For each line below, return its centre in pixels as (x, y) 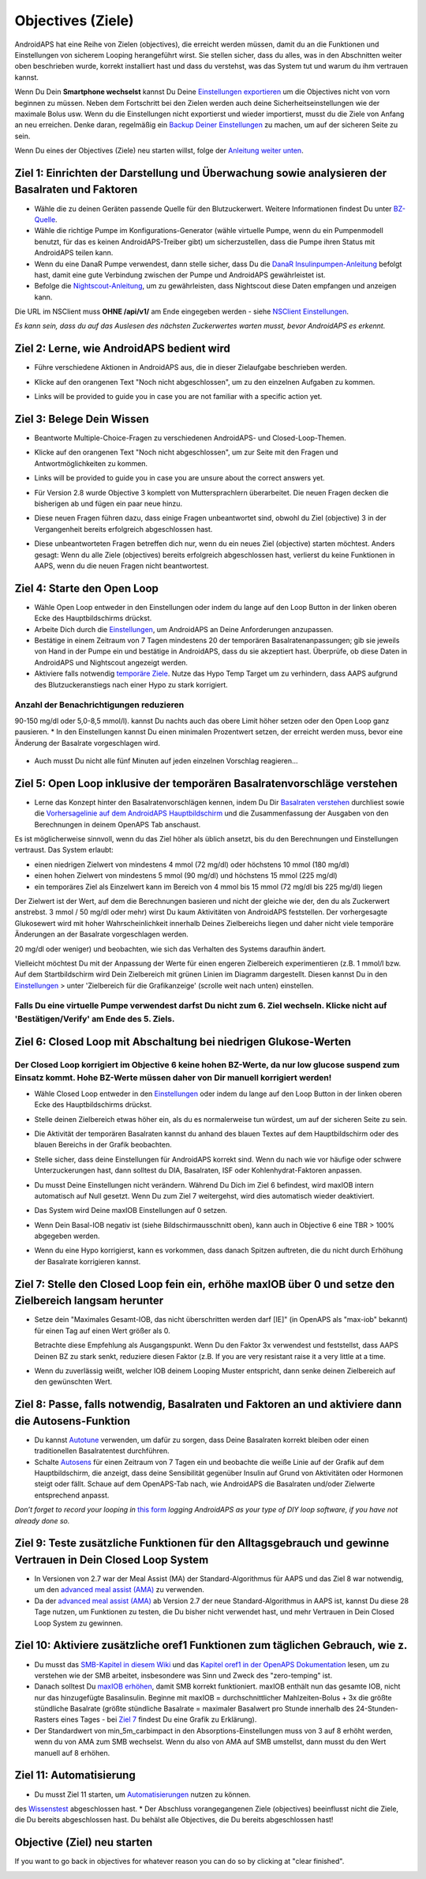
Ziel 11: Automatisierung (75, 1775)
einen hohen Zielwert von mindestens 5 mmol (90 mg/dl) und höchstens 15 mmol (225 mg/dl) (186, 875)
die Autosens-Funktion (72, 1421)
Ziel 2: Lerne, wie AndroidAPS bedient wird (122, 349)
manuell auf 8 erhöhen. (72, 1753)
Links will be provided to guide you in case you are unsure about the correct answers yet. (179, 478)
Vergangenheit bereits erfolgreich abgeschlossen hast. (123, 529)
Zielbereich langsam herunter (89, 1301)
